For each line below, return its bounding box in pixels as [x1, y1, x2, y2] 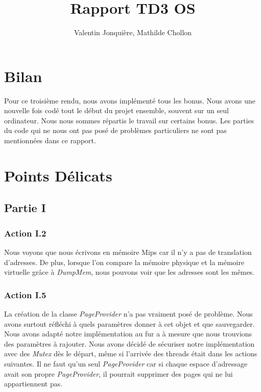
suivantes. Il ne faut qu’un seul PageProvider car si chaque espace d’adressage [4, 358, 248, 369]
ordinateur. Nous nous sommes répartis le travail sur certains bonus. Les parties [4, 115, 254, 125]
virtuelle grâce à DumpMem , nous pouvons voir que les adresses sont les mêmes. [4, 267, 255, 277]
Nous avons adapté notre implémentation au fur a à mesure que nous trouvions [4, 328, 252, 339]
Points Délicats [4, 165, 112, 186]
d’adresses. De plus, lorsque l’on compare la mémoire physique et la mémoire [4, 256, 245, 267]
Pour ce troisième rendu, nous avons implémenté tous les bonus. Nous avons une [4, 95, 256, 106]
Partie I [4, 200, 46, 216]
